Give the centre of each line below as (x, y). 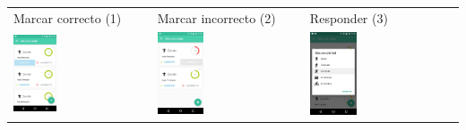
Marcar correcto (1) (68, 17)
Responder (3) (349, 17)
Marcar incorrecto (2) (216, 17)
